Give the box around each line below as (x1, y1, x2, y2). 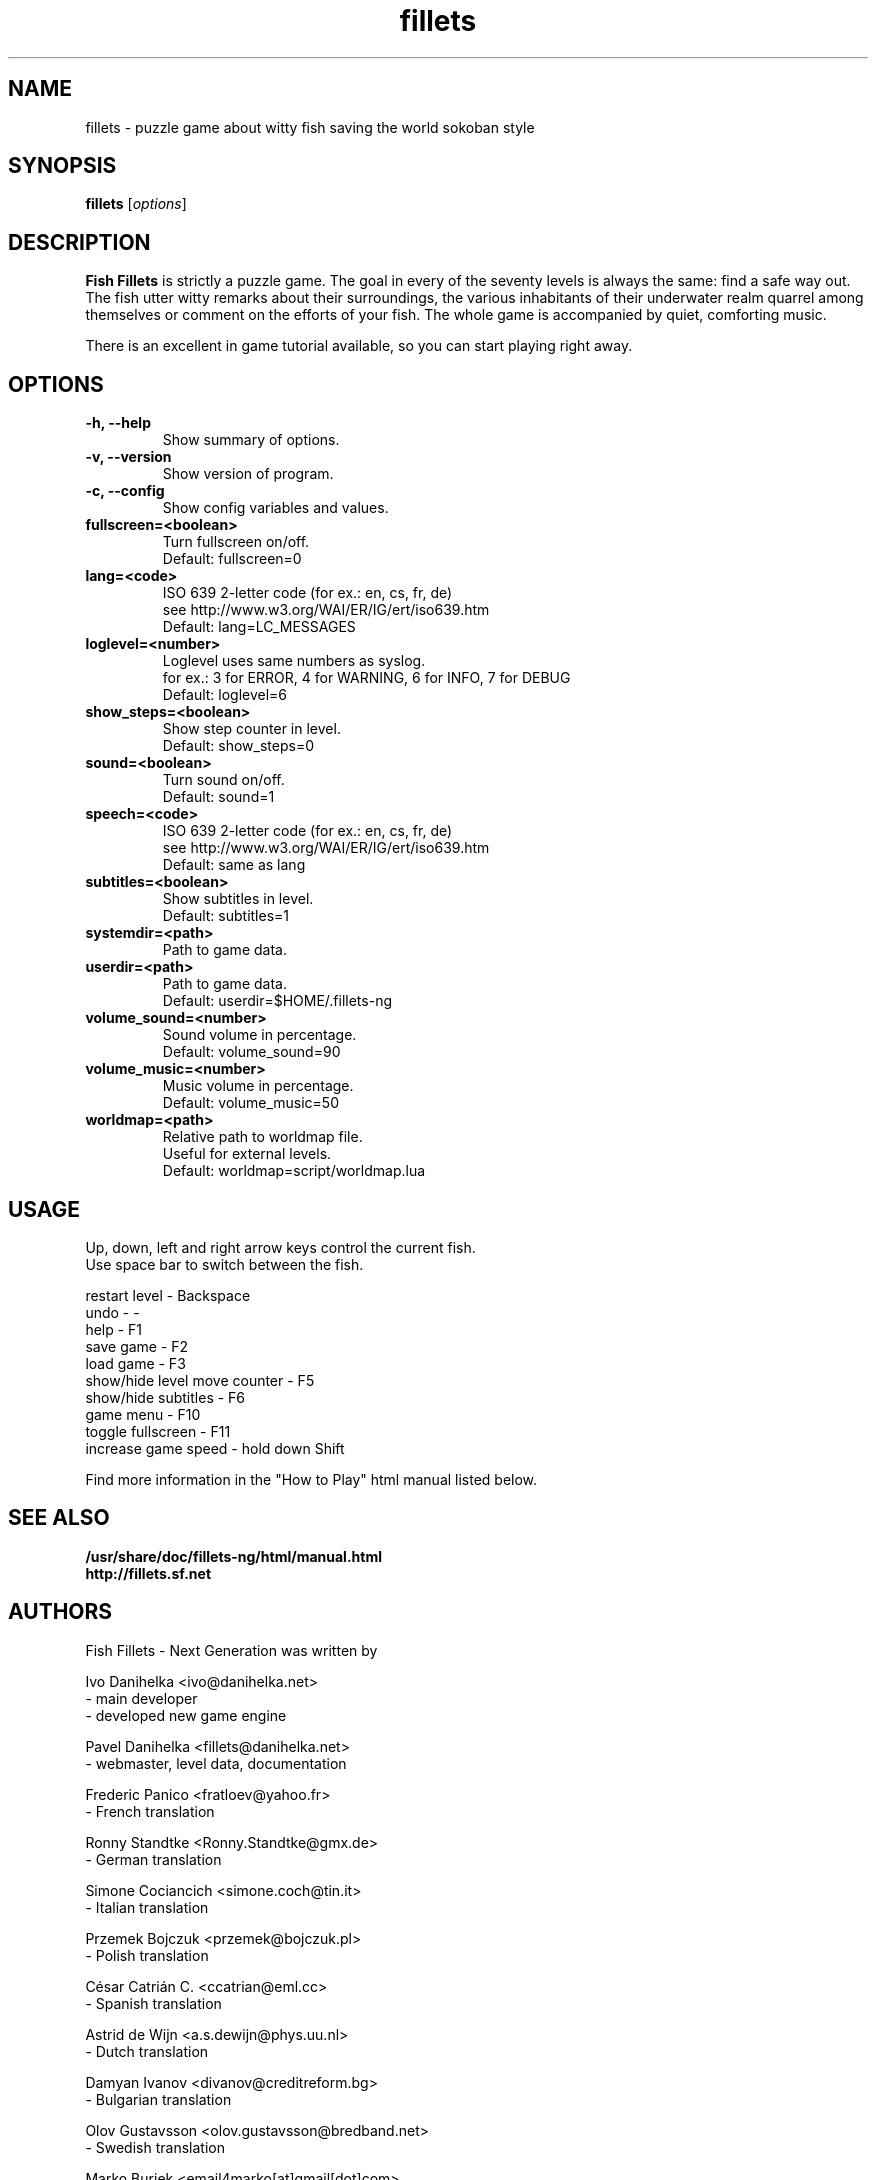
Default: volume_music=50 (162, 1094, 339, 1112)
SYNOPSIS (8, 153, 117, 179)
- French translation (85, 1802, 215, 1820)
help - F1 (85, 1320, 143, 1338)
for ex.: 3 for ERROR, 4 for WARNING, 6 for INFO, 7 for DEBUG (162, 669, 571, 687)
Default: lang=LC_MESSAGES (162, 618, 356, 636)
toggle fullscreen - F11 (85, 1422, 231, 1440)
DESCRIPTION (8, 229, 151, 255)
